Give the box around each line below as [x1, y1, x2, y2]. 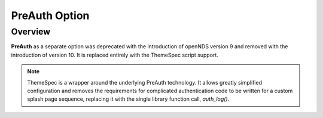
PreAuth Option [11, 9, 90, 22]
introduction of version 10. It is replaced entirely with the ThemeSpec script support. [11, 51, 218, 58]
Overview [11, 26, 51, 37]
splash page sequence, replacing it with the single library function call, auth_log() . [27, 95, 230, 103]
